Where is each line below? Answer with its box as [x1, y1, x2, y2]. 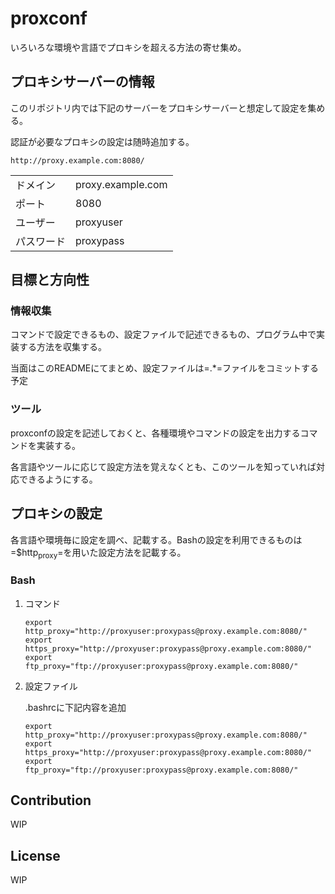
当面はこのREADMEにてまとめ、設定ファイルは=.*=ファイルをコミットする [10, 362, 320, 374]
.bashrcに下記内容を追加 [24, 701, 127, 713]
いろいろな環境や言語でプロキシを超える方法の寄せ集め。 [10, 41, 247, 53]
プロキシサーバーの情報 [10, 73, 155, 91]
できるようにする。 [18, 473, 98, 485]
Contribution [10, 792, 92, 809]
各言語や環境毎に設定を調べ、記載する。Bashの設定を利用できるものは [10, 533, 303, 546]
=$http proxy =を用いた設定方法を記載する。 [10, 546, 187, 561]
